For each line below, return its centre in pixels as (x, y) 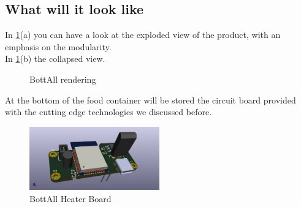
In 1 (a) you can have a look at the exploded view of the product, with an (143, 35)
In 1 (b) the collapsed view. (55, 58)
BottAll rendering (63, 79)
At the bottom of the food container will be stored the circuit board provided (150, 100)
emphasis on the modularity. (58, 46)
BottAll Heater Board (70, 198)
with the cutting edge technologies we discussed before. (109, 112)
